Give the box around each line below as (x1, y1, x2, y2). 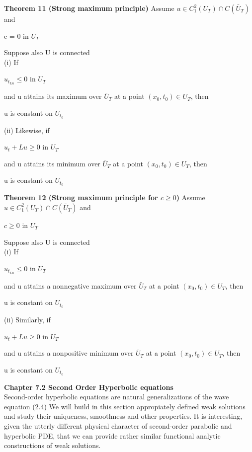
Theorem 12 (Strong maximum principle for (4, 192, 158, 203)
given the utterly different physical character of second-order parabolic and (4, 421, 232, 431)
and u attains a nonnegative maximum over (4, 280, 137, 291)
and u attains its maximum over (4, 91, 102, 101)
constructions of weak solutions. (4, 440, 101, 451)
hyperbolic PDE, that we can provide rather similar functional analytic (4, 430, 221, 441)
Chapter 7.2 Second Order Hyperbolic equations (4, 381, 173, 392)
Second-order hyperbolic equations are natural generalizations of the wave (4, 391, 229, 402)
